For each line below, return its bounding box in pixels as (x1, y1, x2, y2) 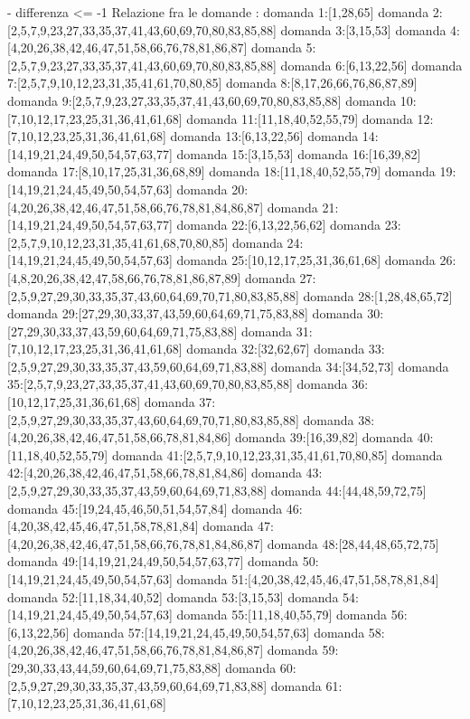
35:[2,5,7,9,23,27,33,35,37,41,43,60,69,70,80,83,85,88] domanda (7, 374, 348, 393)
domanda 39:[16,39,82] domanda (235, 428, 413, 447)
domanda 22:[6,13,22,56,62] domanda (176, 215, 381, 234)
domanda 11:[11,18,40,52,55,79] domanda (186, 109, 413, 128)
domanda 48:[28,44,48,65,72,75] (267, 534, 439, 553)
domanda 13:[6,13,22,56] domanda (170, 127, 359, 146)
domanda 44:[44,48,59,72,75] (270, 481, 427, 500)
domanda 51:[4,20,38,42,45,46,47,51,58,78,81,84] (176, 570, 439, 588)
